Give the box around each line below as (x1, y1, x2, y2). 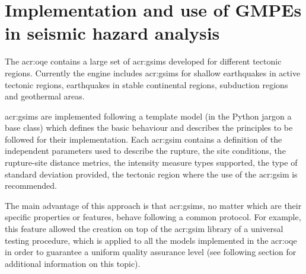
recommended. (5, 179, 57, 192)
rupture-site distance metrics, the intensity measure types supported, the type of (5, 156, 298, 169)
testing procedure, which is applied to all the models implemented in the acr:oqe (5, 234, 297, 246)
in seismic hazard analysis (5, 21, 220, 45)
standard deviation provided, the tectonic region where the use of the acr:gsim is (5, 167, 298, 180)
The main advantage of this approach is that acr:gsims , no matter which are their (5, 199, 302, 211)
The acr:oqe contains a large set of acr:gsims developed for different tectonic (5, 55, 282, 67)
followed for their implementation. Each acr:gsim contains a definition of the (5, 133, 282, 145)
